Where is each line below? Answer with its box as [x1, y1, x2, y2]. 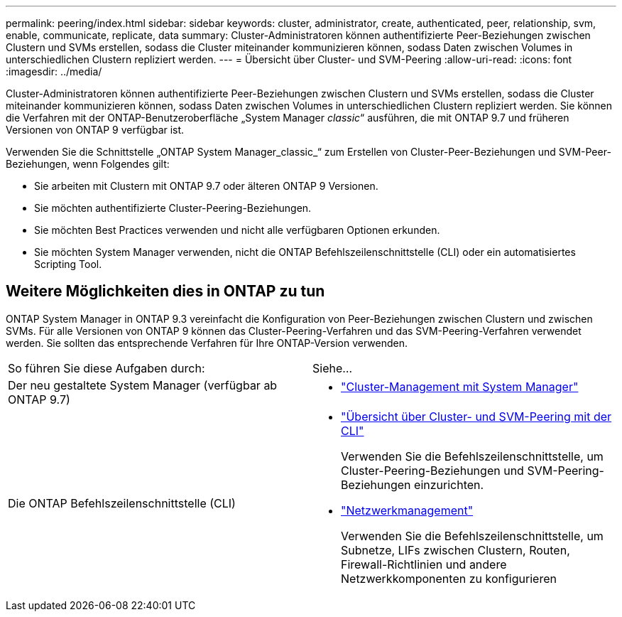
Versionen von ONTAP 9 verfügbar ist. [6, 124, 185, 136]
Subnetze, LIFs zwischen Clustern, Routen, [341, 542, 570, 557]
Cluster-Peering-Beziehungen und [341, 463, 524, 478]
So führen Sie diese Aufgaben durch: [8, 360, 205, 375]
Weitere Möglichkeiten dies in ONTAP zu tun [6, 282, 325, 301]
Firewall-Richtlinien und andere [341, 557, 507, 572]
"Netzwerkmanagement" [341, 503, 474, 517]
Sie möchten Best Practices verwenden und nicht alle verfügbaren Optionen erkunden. [34, 224, 440, 236]
